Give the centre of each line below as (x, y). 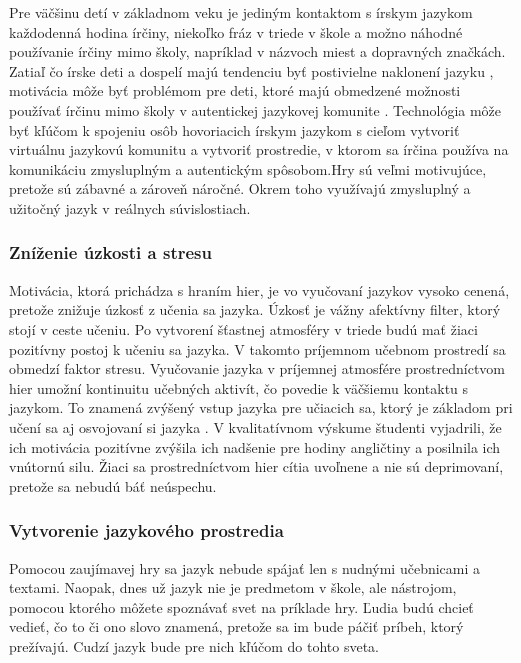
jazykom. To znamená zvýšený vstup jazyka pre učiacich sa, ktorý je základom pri (261, 407)
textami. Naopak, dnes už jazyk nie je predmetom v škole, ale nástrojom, (233, 587)
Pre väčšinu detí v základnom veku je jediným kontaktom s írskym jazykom (241, 12)
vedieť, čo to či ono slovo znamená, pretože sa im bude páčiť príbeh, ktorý (236, 626)
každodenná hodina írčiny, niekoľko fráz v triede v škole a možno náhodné (236, 31)
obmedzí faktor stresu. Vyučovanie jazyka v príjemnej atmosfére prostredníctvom (257, 368)
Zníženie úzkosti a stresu (110, 252)
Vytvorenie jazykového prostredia (146, 530)
